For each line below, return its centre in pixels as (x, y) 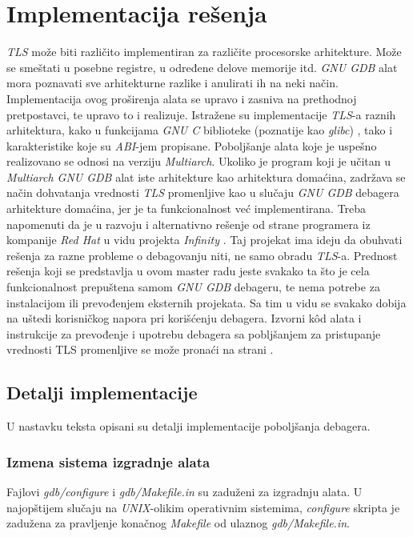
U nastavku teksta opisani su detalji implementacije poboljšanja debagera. (188, 426)
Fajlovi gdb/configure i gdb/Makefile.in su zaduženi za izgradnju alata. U (184, 492)
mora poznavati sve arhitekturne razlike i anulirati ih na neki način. (172, 83)
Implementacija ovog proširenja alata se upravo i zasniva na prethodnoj (182, 98)
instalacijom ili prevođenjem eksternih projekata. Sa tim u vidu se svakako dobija (206, 302)
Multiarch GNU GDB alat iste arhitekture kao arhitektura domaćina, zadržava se (206, 176)
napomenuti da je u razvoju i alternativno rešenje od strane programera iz (188, 224)
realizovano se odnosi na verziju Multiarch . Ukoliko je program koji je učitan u (199, 161)
